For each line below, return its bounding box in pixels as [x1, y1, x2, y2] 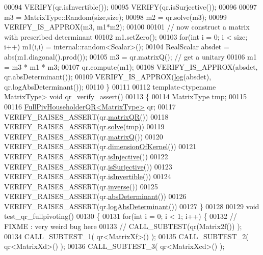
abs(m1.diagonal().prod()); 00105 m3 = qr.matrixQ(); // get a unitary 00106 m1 [4, 51, 257, 62]
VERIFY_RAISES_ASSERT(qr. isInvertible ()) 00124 [4, 171, 171, 182]
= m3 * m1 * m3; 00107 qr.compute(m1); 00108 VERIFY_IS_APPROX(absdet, [4, 61, 258, 72]
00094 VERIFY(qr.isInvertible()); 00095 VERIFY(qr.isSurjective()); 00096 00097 [4, 2, 257, 12]
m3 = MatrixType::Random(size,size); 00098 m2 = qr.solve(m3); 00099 [4, 11, 227, 22]
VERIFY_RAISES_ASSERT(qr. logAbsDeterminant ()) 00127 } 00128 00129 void [4, 201, 259, 211]
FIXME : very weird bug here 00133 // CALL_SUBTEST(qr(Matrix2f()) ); [4, 221, 242, 232]
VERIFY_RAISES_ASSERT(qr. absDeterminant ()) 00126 [4, 191, 187, 202]
